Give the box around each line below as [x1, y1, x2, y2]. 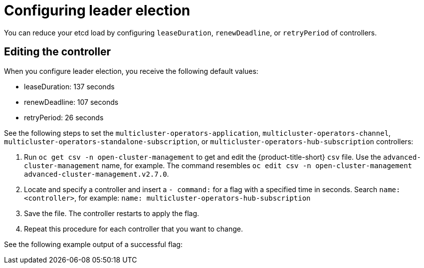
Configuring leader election [4, 2, 191, 19]
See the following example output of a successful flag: [4, 240, 183, 249]
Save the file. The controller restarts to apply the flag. [24, 209, 200, 218]
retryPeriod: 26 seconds [24, 113, 104, 122]
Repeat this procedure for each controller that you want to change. [24, 224, 243, 233]
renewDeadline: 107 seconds [24, 97, 119, 106]
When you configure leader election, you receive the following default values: [4, 66, 258, 75]
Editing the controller [4, 45, 111, 58]
